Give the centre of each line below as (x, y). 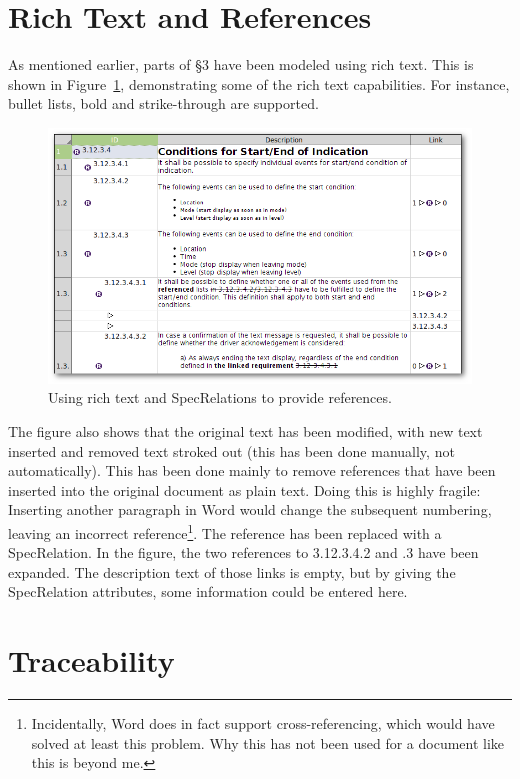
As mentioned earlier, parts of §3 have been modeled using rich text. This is (241, 64)
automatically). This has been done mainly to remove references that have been (252, 470)
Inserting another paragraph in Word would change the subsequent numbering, (250, 509)
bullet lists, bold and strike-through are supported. (163, 103)
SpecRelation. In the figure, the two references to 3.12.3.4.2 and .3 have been (243, 552)
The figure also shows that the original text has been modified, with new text (245, 431)
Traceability (91, 660)
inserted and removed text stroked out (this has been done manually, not (231, 450)
